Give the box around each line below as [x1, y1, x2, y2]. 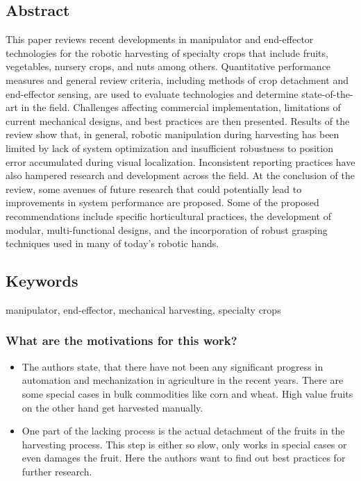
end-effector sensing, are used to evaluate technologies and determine [6, 86, 299, 101]
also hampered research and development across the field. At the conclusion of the [6, 168, 355, 183]
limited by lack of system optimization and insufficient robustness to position [6, 140, 333, 155]
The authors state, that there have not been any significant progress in [22, 359, 324, 373]
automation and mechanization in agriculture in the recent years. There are [22, 373, 344, 387]
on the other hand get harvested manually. [22, 400, 203, 414]
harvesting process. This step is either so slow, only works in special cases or [22, 437, 347, 451]
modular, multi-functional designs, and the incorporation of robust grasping [6, 222, 328, 237]
